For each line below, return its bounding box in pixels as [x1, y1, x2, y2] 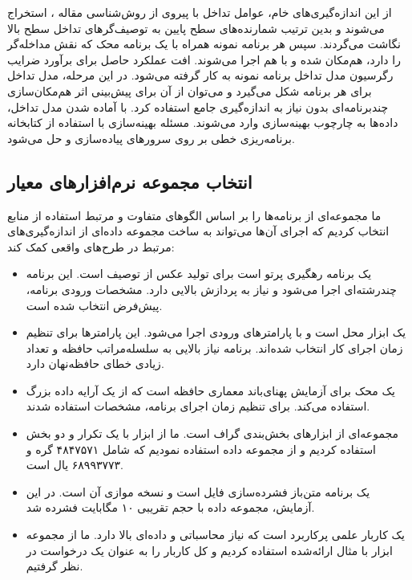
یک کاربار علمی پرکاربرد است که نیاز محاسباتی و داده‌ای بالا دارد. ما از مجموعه [26, 526, 405, 543]
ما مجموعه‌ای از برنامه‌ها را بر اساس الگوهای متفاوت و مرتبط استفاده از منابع [7, 206, 382, 223]
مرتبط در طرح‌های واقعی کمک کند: [7, 238, 175, 255]
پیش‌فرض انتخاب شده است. [26, 296, 163, 313]
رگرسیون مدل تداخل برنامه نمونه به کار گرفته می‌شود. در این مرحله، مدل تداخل [7, 67, 394, 84]
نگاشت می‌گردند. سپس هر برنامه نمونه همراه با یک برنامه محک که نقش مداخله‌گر [7, 35, 402, 52]
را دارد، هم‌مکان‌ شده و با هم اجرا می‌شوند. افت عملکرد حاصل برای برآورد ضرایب [7, 51, 401, 67]
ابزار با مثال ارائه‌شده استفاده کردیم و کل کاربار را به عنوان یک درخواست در [26, 541, 393, 558]
